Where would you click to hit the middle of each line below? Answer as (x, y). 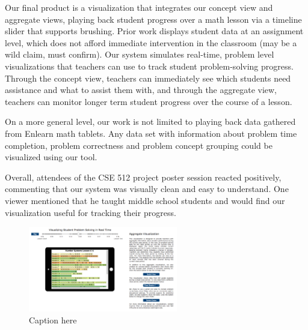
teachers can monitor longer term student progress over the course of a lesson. (149, 101)
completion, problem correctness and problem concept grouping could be (139, 145)
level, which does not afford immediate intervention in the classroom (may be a (151, 42)
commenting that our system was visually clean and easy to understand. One (147, 189)
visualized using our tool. (51, 157)
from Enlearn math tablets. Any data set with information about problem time (151, 133)
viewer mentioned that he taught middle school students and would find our (145, 200)
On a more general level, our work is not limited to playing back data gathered (150, 121)
